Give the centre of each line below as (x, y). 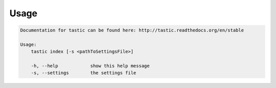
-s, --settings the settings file (84, 73)
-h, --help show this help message (90, 66)
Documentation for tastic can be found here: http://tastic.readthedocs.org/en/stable (132, 30)
